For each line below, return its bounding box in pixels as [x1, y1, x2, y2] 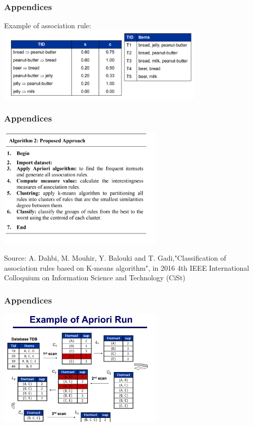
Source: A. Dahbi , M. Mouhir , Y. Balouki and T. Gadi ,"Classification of [4, 252, 226, 263]
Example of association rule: [4, 20, 91, 31]
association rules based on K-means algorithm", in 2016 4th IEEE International [4, 262, 249, 273]
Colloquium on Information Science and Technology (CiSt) [4, 272, 185, 283]
